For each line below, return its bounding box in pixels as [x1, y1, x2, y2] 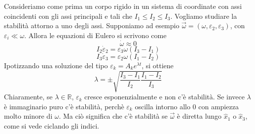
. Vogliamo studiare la [170, 10, 237, 21]
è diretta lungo [177, 111, 222, 121]
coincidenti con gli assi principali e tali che [4, 10, 132, 21]
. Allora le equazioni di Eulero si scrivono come [24, 30, 167, 40]
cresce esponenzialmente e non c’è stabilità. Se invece [84, 91, 245, 102]
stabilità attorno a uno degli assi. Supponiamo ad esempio [4, 20, 180, 31]
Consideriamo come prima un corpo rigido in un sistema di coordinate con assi [4, 1, 242, 11]
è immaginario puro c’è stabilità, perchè [4, 101, 124, 111]
